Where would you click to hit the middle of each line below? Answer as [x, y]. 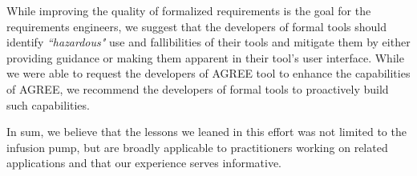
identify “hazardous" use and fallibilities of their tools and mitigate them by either [208, 42]
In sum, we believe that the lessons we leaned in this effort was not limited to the [206, 132]
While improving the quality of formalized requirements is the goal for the [189, 10]
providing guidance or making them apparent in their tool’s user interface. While [205, 57]
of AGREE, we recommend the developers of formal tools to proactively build [198, 88]
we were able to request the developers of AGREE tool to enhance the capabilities [208, 73]
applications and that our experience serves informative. [144, 163]
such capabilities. [48, 104]
